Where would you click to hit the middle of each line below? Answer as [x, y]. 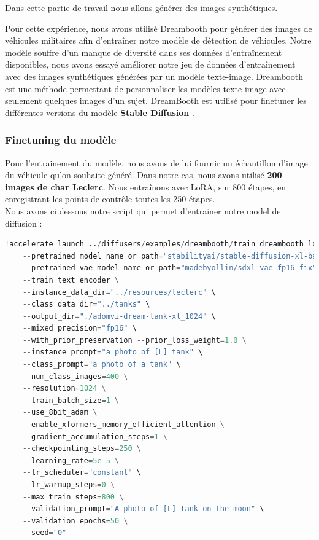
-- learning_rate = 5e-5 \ [71, 460]
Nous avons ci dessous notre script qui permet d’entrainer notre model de [143, 210]
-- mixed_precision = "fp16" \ [79, 328]
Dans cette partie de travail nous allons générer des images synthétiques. [141, 7]
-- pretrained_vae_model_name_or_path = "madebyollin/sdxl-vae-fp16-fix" [170, 268]
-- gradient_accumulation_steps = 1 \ [95, 436]
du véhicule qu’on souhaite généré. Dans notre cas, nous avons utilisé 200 [144, 175]
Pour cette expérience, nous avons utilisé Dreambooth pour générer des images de [159, 28]
